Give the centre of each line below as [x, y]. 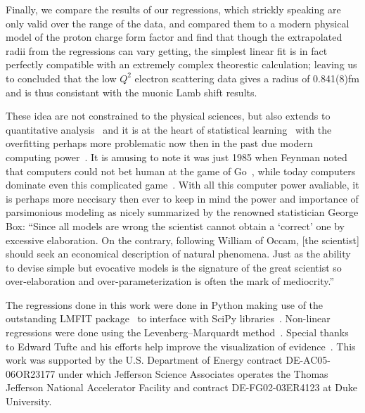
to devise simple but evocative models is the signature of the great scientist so [174, 267]
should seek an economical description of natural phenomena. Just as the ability [178, 254]
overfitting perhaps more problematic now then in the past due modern [159, 143]
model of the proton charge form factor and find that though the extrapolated [174, 37]
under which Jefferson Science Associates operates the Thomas [193, 373]
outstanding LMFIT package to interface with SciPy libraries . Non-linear [168, 318]
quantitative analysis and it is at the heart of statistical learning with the [169, 129]
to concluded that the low [61, 78]
